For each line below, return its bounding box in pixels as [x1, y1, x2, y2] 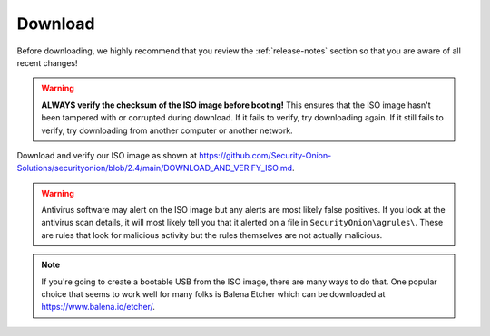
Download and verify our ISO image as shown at [16, 149, 198, 160]
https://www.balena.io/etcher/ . [41, 302, 156, 312]
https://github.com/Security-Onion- [198, 149, 332, 160]
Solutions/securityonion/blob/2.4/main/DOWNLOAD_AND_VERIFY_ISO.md [16, 163, 293, 174]
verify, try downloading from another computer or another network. [41, 125, 294, 136]
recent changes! [16, 57, 78, 68]
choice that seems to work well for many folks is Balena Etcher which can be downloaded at [41, 289, 386, 300]
